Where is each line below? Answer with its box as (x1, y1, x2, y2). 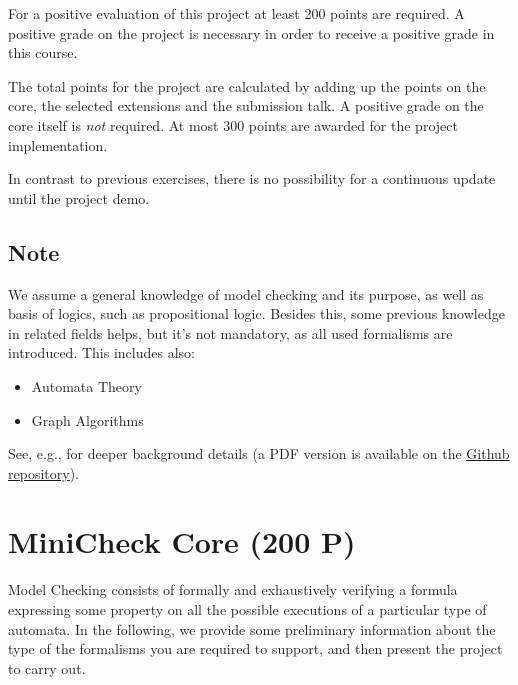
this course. (8, 42, 78, 63)
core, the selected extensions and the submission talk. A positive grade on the (8, 95, 484, 116)
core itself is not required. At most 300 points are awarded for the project (8, 114, 458, 135)
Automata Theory (31, 375, 142, 396)
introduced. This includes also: (8, 342, 195, 363)
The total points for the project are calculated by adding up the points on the (8, 75, 486, 96)
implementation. (8, 134, 108, 155)
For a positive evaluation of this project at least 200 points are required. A (8, 3, 465, 23)
